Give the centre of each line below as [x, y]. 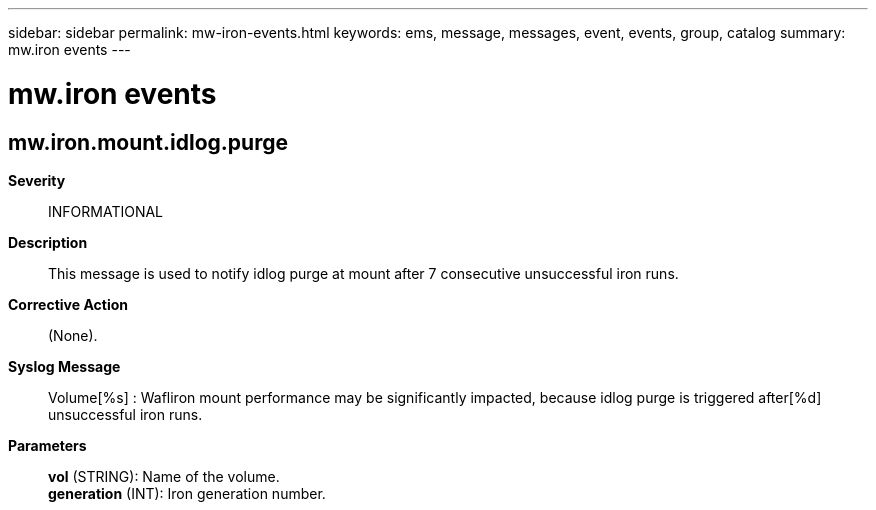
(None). [73, 335]
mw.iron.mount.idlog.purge [148, 142]
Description [48, 242]
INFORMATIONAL [106, 211]
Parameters [47, 445]
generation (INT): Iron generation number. [187, 493]
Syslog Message [64, 366]
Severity [37, 180]
